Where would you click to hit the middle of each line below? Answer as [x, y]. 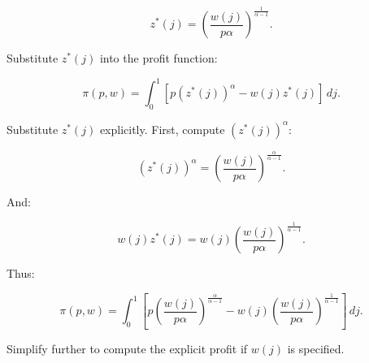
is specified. [316, 349]
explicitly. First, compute [162, 129]
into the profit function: [158, 58]
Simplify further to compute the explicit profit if [127, 349]
